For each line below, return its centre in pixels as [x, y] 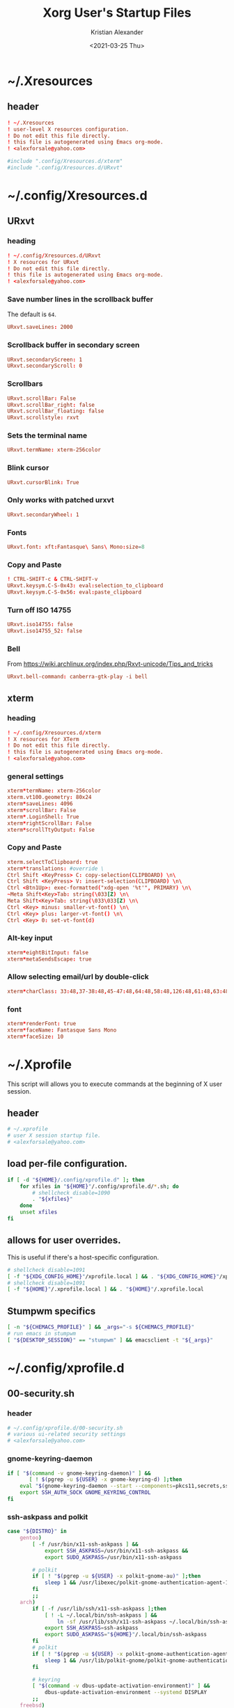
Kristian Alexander [117, 32]
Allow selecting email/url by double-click [78, 977]
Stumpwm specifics [52, 1311]
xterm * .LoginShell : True [43, 816]
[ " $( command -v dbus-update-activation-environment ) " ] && [121, 1686]
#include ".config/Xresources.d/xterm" [65, 162]
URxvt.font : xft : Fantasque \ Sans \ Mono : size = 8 [76, 547]
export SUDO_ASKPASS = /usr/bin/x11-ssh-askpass [113, 1557]
